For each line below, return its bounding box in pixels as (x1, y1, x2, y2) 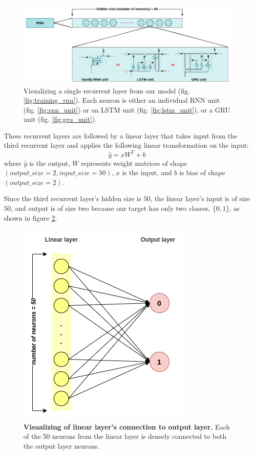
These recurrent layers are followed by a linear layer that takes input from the (4, 130, 237, 140)
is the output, (29, 158, 70, 168)
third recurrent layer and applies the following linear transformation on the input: (4, 140, 249, 150)
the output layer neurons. (23, 440, 100, 451)
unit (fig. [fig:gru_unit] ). (23, 114, 97, 124)
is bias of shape (179, 167, 225, 178)
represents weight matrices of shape (81, 158, 187, 168)
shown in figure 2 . (4, 212, 57, 223)
